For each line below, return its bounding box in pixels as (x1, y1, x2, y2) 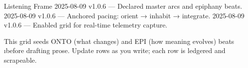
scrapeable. (4, 54, 37, 65)
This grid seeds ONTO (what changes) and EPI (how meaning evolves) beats (4, 36, 234, 46)
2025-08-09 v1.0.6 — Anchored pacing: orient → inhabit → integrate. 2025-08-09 (4, 10, 245, 20)
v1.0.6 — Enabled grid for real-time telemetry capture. (4, 20, 168, 30)
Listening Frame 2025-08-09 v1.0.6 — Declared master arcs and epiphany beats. (4, 1, 242, 11)
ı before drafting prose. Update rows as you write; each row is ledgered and (4, 45, 226, 55)
